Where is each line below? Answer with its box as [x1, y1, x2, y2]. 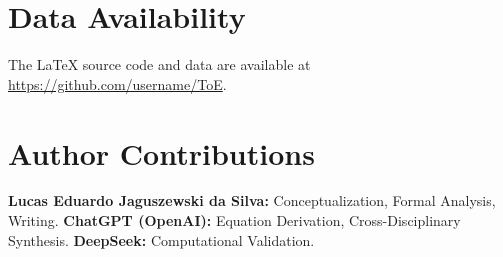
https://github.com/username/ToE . [8, 73, 227, 94]
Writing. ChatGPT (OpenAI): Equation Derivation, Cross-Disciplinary [8, 210, 461, 231]
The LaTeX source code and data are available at [8, 54, 311, 75]
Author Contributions [8, 132, 315, 173]
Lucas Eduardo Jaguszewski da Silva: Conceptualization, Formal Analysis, [8, 190, 496, 211]
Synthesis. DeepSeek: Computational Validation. [8, 229, 315, 250]
